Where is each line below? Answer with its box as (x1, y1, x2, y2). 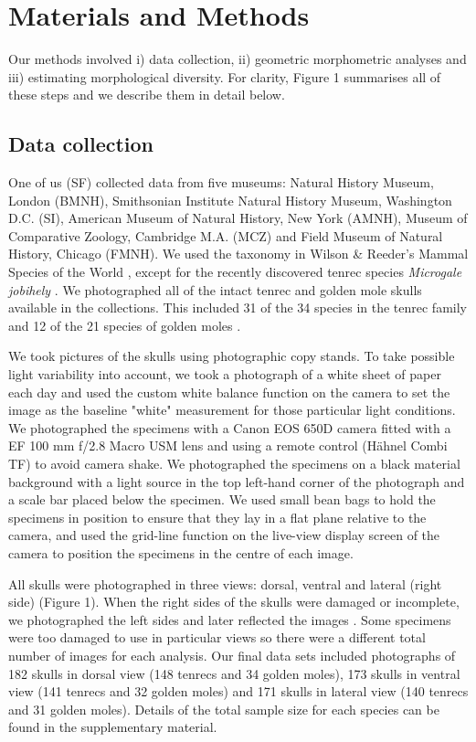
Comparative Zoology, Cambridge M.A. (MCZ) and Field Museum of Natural (8, 226, 443, 245)
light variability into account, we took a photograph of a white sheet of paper (8, 365, 441, 384)
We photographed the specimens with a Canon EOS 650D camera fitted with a (8, 418, 451, 437)
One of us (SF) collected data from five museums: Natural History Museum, (8, 173, 434, 192)
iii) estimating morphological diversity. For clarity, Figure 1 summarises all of (8, 67, 441, 86)
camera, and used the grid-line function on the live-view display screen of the (8, 525, 440, 545)
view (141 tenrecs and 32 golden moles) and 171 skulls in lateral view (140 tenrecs (8, 682, 469, 701)
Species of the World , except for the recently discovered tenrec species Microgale (8, 262, 462, 281)
